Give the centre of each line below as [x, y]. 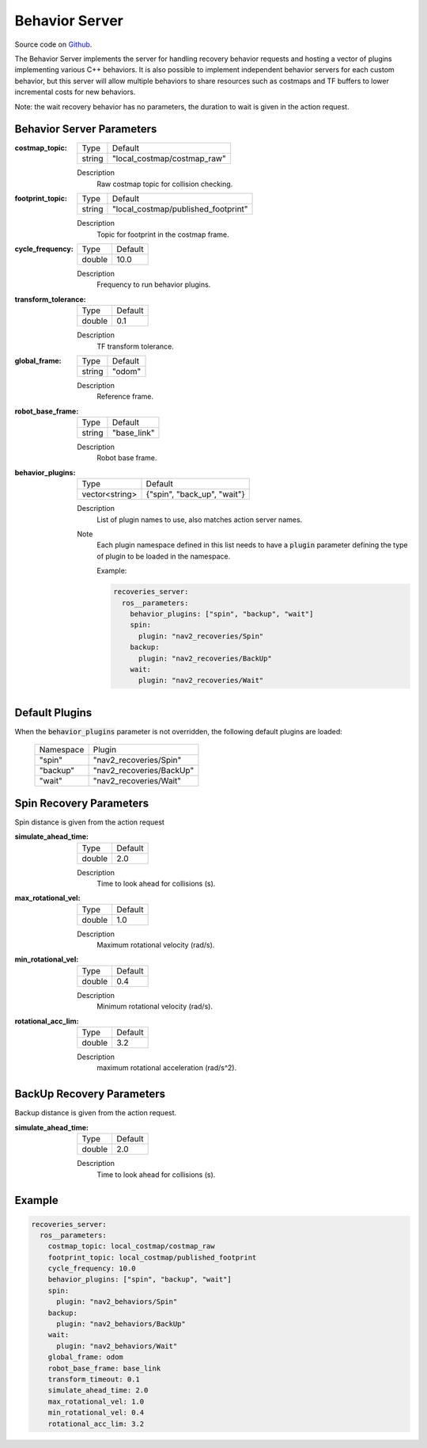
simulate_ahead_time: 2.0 [98, 1391]
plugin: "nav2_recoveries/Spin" [201, 636]
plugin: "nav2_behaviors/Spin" [117, 1302]
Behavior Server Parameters [86, 130]
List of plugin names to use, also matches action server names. [200, 520]
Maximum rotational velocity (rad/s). [156, 945]
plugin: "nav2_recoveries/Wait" [201, 680]
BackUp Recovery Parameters [90, 1094]
